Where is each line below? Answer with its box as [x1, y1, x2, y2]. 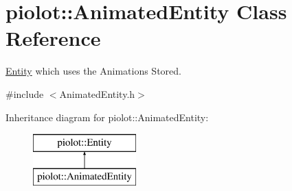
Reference [5, 24, 101, 52]
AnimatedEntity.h [59, 86, 135, 101]
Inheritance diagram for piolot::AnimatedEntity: [5, 110, 209, 124]
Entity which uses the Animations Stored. [5, 64, 181, 78]
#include [5, 86, 44, 101]
